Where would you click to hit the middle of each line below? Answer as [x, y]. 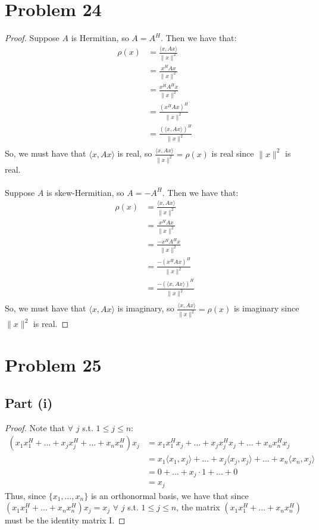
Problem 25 [53, 365]
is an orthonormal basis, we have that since [170, 495]
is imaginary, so [146, 308]
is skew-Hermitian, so [85, 192]
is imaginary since [266, 308]
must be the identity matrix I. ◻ [65, 520]
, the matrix [198, 507]
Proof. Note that [35, 427]
